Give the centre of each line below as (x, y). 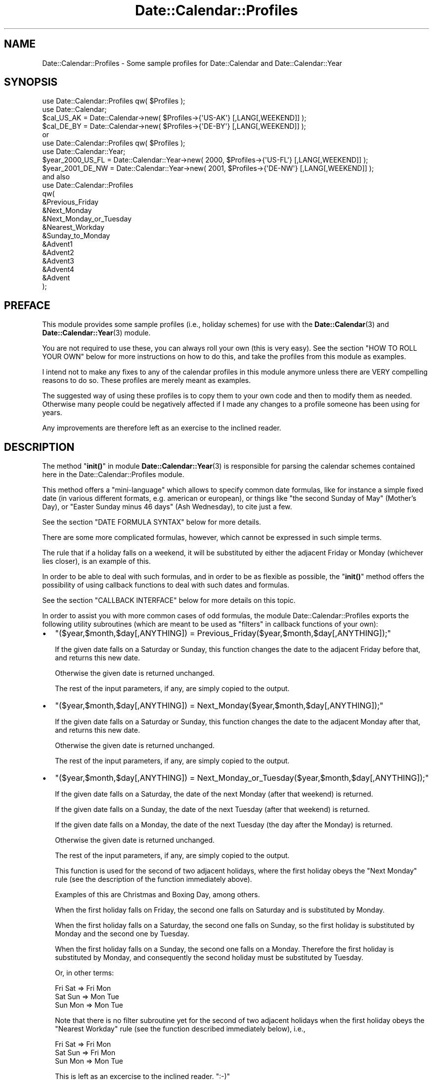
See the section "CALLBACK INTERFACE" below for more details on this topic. (169, 600)
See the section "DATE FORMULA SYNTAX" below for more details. (152, 522)
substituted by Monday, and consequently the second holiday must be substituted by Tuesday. (209, 958)
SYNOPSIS (31, 82)
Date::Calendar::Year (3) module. (96, 333)
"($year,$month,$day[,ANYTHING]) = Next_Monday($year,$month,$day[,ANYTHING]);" (219, 706)
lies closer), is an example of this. (96, 561)
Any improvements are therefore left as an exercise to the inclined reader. (162, 428)
